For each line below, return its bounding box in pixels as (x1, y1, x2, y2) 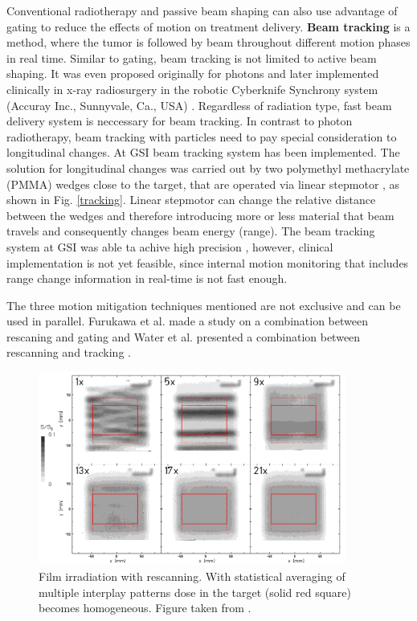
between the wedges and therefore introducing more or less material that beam (6, 206, 395, 223)
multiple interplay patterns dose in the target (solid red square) (39, 583, 352, 600)
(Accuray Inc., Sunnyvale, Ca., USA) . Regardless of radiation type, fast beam (6, 96, 392, 113)
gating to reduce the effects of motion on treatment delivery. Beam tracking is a (6, 18, 411, 35)
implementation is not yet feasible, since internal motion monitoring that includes (6, 254, 409, 271)
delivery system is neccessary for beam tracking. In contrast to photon (6, 112, 353, 129)
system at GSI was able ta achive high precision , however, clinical (6, 238, 333, 255)
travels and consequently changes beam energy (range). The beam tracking (6, 223, 375, 239)
